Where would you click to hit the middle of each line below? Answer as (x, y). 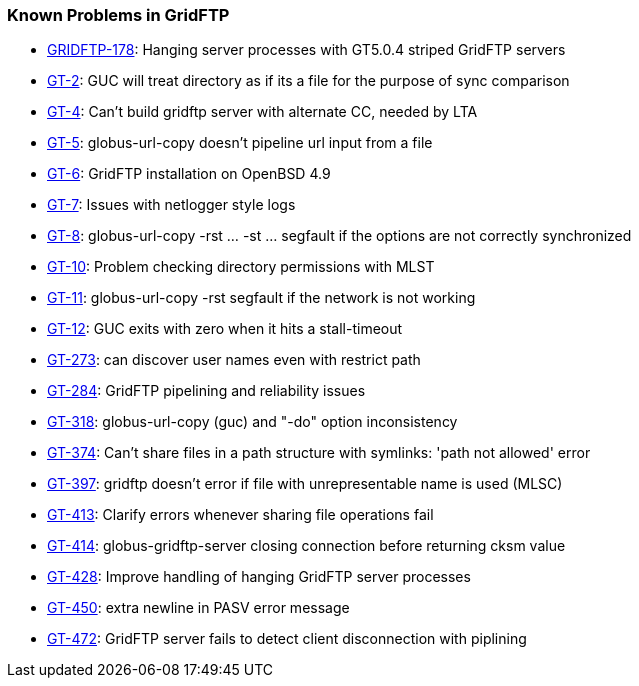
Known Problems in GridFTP (118, 15)
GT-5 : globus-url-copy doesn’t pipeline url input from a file (240, 143)
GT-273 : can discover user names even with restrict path (234, 360)
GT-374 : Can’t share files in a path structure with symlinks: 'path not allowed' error (319, 453)
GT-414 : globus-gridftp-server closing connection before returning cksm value (306, 546)
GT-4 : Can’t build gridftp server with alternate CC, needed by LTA (262, 112)
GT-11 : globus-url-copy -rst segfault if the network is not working (261, 298)
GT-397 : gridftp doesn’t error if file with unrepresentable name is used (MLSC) (305, 484)
